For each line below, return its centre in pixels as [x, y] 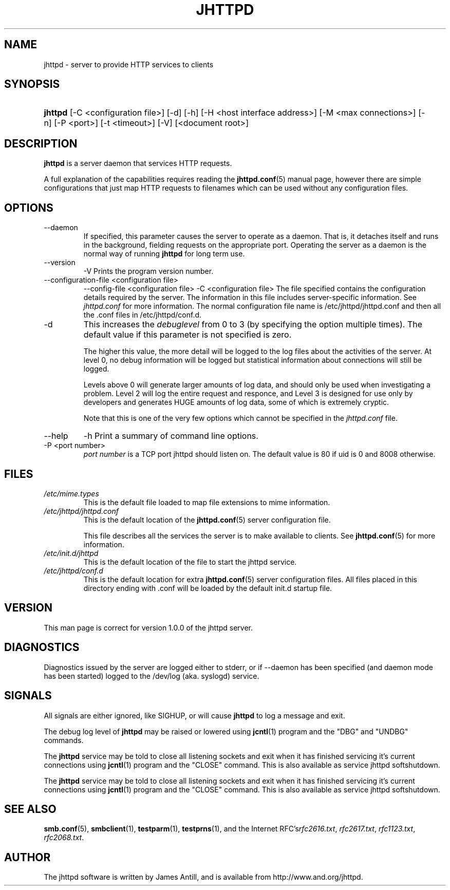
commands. [64, 740]
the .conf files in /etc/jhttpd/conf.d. [143, 315]
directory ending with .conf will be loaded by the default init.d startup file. [208, 588]
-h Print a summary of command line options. [171, 436]
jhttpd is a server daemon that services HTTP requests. [138, 163]
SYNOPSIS [32, 84]
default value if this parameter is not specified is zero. [188, 335]
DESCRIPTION [41, 143]
